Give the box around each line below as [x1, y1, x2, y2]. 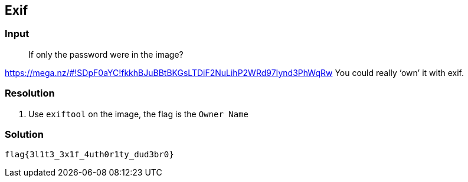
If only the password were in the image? [28, 49, 184, 59]
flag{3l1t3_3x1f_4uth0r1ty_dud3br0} [5, 150, 174, 160]
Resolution [5, 87, 55, 100]
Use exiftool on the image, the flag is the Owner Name [28, 108, 248, 119]
